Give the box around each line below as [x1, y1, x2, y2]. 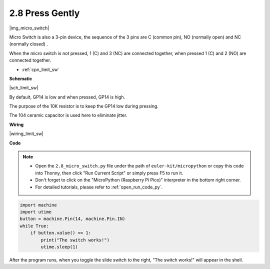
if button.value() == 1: [30, 230, 91, 236]
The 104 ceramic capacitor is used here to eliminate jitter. [9, 112, 127, 118]
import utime [19, 209, 52, 214]
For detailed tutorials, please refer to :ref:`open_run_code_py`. [35, 184, 162, 190]
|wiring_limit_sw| [9, 130, 43, 137]
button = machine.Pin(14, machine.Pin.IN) [19, 216, 125, 222]
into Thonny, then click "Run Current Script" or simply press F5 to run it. [35, 170, 183, 176]
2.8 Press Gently [9, 7, 80, 18]
